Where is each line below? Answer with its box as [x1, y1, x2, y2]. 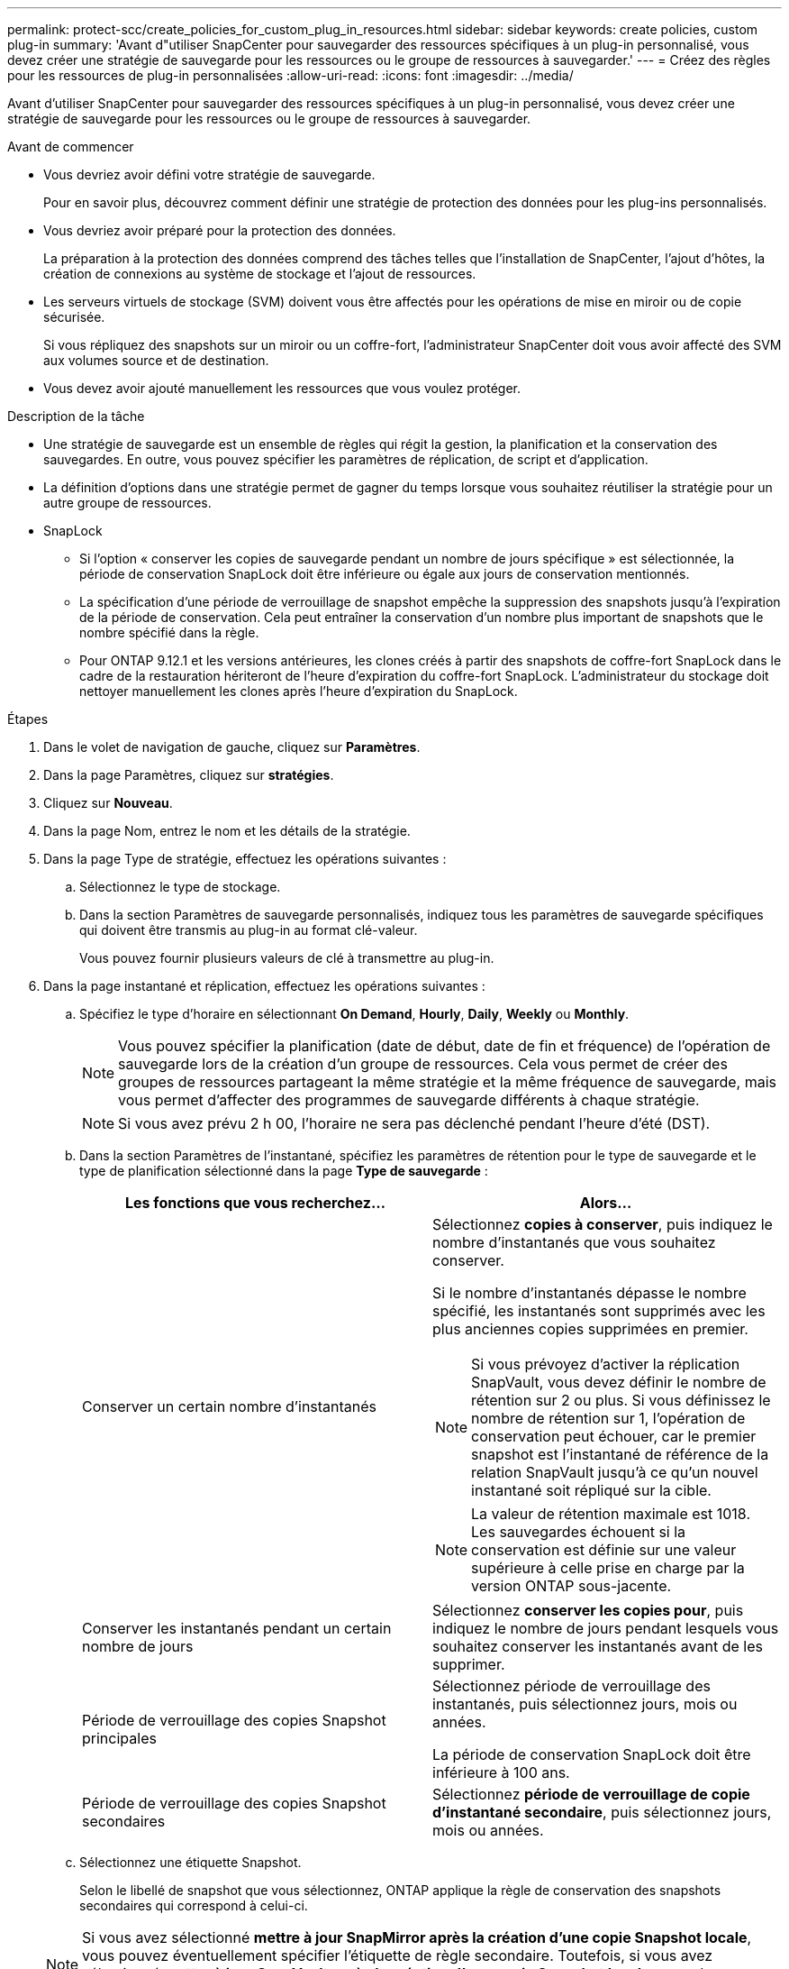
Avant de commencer [7, 139, 134, 154]
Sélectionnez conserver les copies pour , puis [432, 1601, 744, 1619]
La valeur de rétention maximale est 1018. [471, 1505, 750, 1523]
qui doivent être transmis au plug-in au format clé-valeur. [79, 922, 418, 938]
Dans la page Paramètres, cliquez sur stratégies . [43, 767, 334, 783]
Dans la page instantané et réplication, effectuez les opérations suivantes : [43, 978, 485, 994]
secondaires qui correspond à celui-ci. [79, 1898, 308, 1913]
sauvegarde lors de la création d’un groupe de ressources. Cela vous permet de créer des [118, 1055, 728, 1073]
